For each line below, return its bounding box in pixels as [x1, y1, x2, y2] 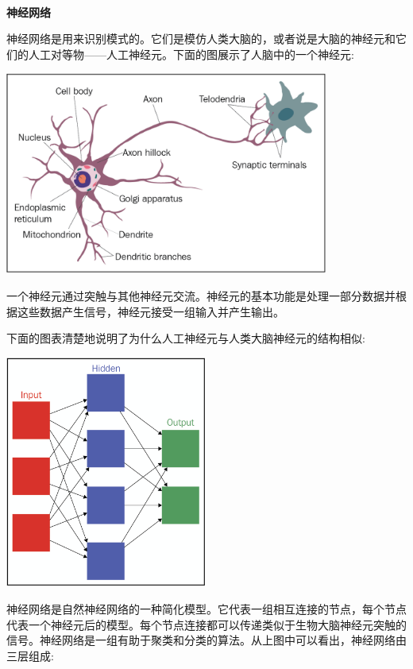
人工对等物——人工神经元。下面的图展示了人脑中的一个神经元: [28, 45, 354, 62]
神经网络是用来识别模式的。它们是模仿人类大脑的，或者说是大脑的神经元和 [6, 30, 396, 47]
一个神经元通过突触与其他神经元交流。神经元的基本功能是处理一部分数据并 [6, 287, 396, 304]
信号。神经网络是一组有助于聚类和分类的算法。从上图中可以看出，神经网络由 [6, 632, 407, 648]
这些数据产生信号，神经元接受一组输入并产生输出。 [17, 303, 284, 319]
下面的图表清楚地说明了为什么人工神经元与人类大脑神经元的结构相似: [6, 330, 365, 346]
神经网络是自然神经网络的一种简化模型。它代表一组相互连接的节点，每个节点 [6, 601, 407, 617]
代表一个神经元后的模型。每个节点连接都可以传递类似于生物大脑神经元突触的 [6, 616, 407, 632]
